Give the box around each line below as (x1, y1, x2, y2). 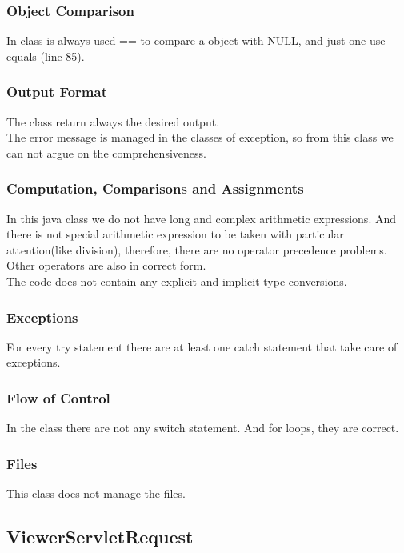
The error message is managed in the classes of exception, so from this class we (6, 129, 394, 146)
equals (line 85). (6, 47, 85, 64)
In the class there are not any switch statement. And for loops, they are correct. (6, 419, 399, 436)
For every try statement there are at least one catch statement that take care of (6, 338, 398, 355)
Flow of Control (6, 387, 110, 407)
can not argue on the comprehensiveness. (6, 144, 206, 161)
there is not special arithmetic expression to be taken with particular (6, 226, 344, 242)
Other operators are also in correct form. (6, 257, 206, 274)
